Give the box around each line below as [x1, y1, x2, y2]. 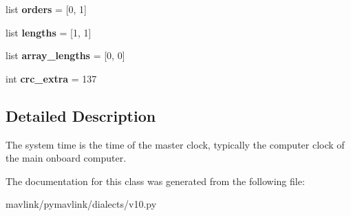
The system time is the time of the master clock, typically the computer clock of [6, 137, 345, 151]
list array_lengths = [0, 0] [6, 48, 125, 63]
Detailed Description [6, 105, 156, 126]
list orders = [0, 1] [6, 2, 87, 16]
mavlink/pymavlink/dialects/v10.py [6, 197, 157, 211]
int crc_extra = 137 [6, 71, 97, 85]
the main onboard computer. [6, 151, 127, 165]
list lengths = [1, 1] [6, 25, 92, 39]
